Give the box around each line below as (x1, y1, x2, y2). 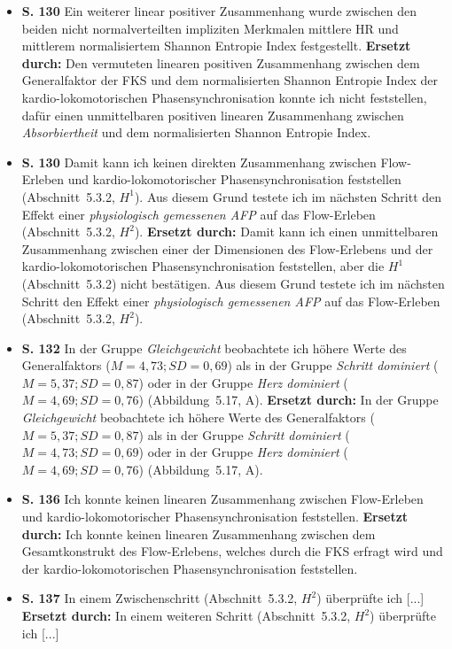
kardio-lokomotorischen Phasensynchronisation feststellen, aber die (21, 257, 385, 275)
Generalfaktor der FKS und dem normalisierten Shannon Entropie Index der (21, 71, 438, 89)
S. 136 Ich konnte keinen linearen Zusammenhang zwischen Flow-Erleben (21, 490, 424, 508)
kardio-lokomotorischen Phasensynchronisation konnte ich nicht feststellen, (21, 88, 427, 106)
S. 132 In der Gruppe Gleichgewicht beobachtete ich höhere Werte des (21, 338, 407, 357)
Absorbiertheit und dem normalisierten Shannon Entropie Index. (21, 123, 371, 142)
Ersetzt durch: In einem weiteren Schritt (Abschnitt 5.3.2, (21, 607, 351, 624)
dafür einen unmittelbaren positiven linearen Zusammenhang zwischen (21, 105, 404, 124)
